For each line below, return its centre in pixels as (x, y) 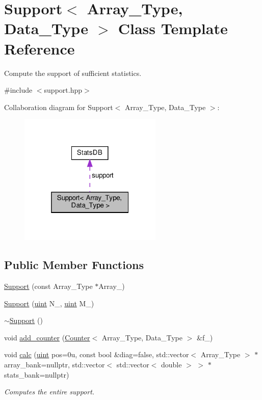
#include (18, 90)
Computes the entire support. (49, 392)
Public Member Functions (74, 265)
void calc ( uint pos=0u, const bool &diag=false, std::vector (97, 354)
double (172, 364)
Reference (40, 48)
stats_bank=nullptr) (37, 374)
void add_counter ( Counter (47, 337)
